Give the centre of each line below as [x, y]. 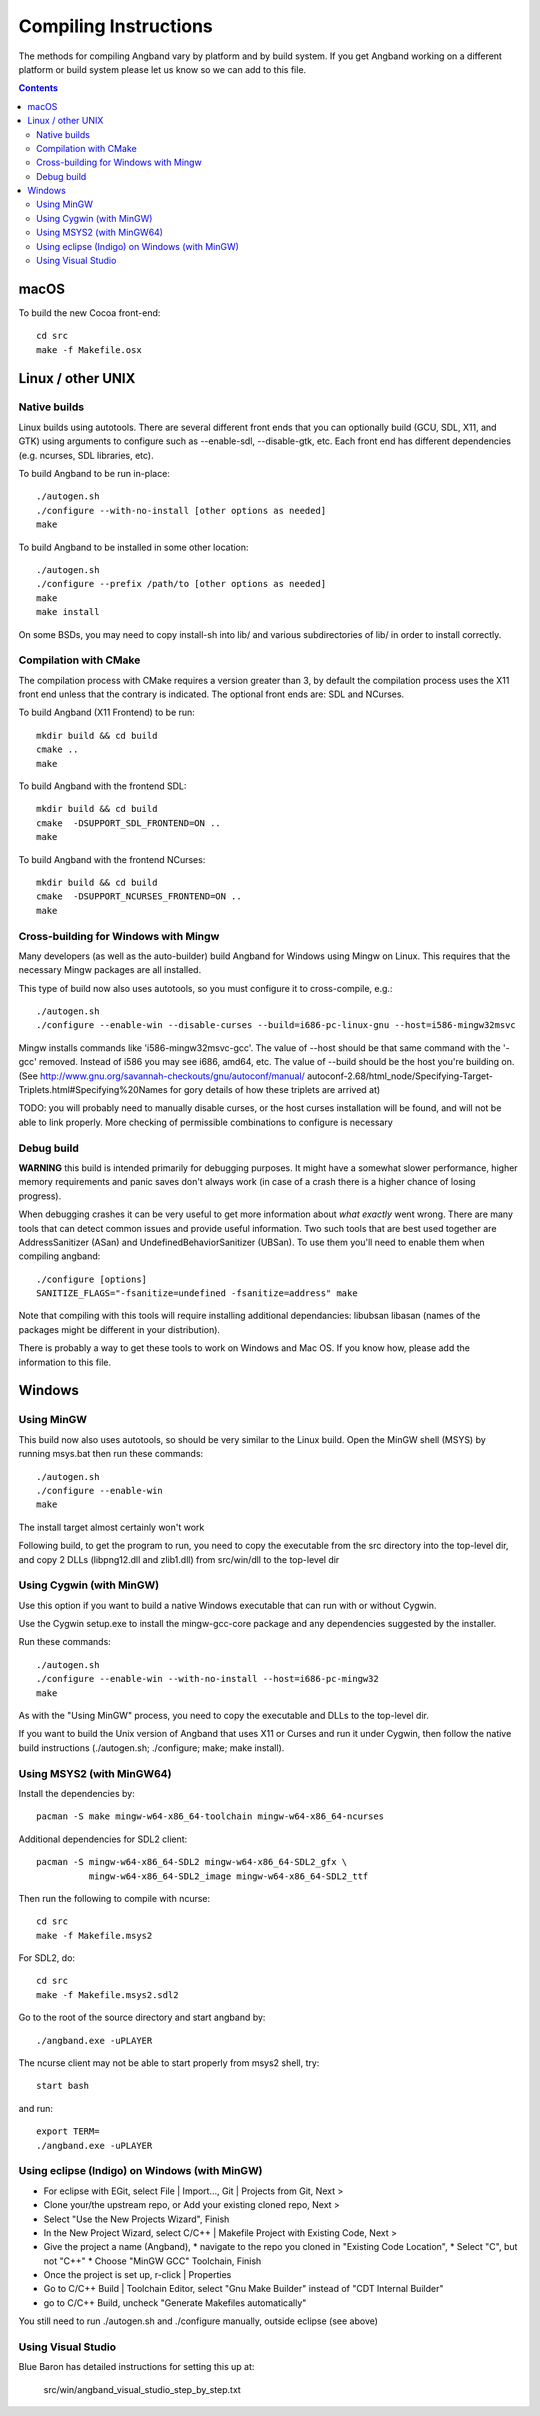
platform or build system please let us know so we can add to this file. [162, 69]
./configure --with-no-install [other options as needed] [181, 510]
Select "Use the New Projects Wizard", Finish [136, 2219]
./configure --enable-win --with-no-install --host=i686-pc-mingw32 [207, 1679]
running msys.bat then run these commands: [111, 1454]
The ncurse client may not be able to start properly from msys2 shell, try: [169, 2063]
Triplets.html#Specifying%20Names [93, 1090]
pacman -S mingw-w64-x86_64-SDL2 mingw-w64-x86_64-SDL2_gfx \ [192, 1862]
